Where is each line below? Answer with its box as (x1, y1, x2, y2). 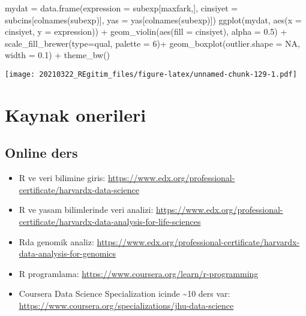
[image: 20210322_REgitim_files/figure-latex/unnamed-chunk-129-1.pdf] (5, 70, 297, 79)
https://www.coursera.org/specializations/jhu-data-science (19, 299, 234, 311)
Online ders (5, 143, 78, 162)
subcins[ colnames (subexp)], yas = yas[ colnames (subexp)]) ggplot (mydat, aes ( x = (5, 13, 302, 26)
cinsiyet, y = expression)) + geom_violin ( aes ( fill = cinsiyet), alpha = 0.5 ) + (5, 25, 287, 38)
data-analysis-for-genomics (19, 247, 116, 260)
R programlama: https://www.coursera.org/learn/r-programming (19, 267, 259, 279)
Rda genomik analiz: (19, 235, 94, 248)
